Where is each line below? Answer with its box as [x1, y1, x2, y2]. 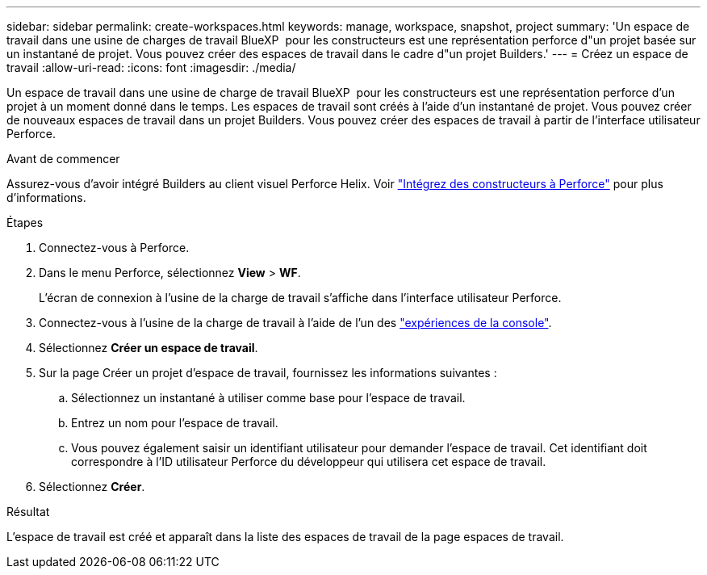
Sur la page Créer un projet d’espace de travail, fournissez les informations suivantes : [39, 366, 497, 380]
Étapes [6, 216, 44, 229]
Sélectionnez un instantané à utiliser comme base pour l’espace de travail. [71, 391, 466, 405]
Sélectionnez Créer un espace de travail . [39, 341, 258, 355]
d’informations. [6, 191, 86, 204]
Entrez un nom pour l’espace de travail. [71, 416, 278, 430]
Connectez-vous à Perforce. [39, 241, 190, 254]
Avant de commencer [6, 152, 120, 166]
